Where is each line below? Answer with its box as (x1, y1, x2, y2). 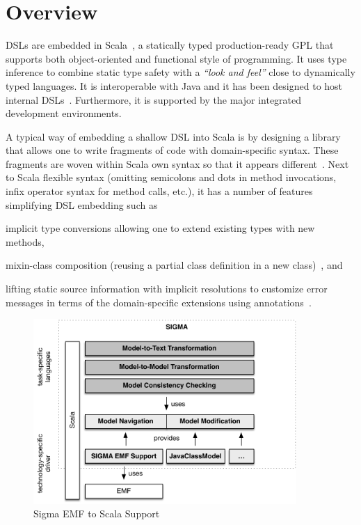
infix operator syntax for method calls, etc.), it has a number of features (6, 184, 313, 198)
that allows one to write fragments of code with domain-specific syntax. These (6, 143, 339, 157)
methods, (6, 234, 45, 249)
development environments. (6, 106, 122, 120)
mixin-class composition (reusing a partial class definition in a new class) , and (6, 258, 343, 272)
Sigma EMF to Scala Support (33, 506, 160, 521)
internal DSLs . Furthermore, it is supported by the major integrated (6, 92, 302, 107)
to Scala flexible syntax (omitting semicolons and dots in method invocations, (6, 170, 337, 185)
